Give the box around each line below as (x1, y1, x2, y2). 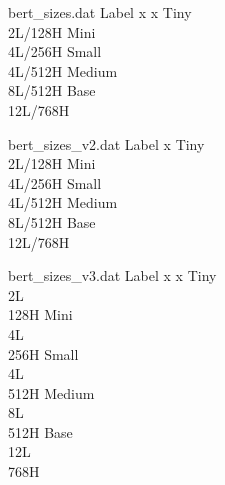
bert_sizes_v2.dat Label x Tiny (8, 133, 205, 154)
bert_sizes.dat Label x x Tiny (8, 2, 192, 22)
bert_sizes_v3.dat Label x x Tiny (8, 265, 217, 286)
